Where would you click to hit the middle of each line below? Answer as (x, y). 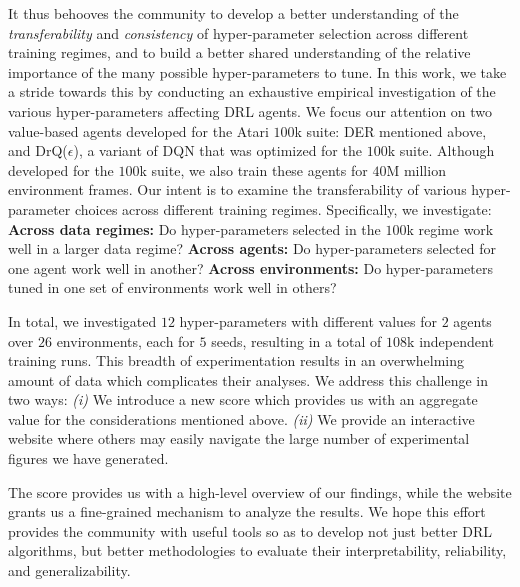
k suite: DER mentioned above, (390, 130)
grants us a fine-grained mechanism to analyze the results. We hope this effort (247, 511)
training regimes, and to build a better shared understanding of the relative (239, 52)
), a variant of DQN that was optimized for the (217, 150)
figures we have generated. (88, 458)
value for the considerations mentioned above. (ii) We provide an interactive (241, 418)
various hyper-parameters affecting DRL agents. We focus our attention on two (250, 110)
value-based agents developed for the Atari (138, 130)
